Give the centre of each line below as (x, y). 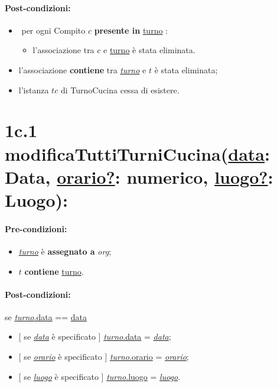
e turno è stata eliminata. (149, 50)
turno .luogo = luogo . (144, 376)
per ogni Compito (53, 30)
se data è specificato (60, 336)
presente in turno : (131, 30)
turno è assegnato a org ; (65, 251)
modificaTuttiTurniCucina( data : (137, 153)
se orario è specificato (63, 357)
